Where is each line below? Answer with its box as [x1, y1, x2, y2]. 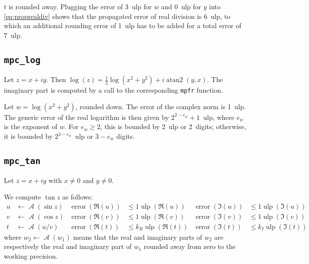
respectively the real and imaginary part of [4, 241, 132, 251]
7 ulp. [4, 30, 22, 40]
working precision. [4, 250, 58, 261]
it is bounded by [4, 131, 53, 141]
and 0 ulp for [161, 1, 201, 11]
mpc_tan [4, 155, 41, 166]
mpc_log [4, 54, 41, 65]
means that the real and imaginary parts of [73, 231, 202, 242]
